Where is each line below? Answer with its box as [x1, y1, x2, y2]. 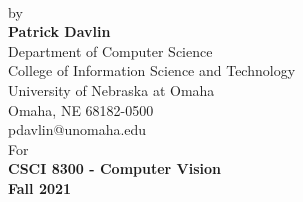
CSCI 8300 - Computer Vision [8, 158, 222, 179]
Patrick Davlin [8, 21, 111, 42]
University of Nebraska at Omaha [8, 79, 215, 100]
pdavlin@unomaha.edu [8, 119, 147, 140]
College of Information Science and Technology [8, 60, 296, 81]
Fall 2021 [8, 177, 72, 198]
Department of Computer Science [8, 40, 213, 61]
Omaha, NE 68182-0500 [8, 99, 154, 120]
